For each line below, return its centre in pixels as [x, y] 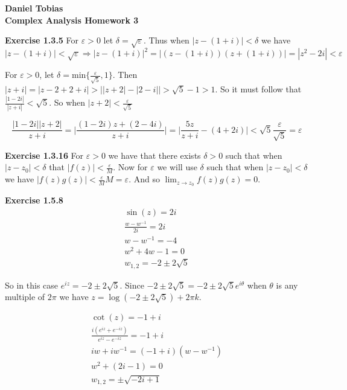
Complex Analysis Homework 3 [72, 20]
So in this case [32, 285]
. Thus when [166, 40]
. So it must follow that [258, 89]
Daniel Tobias [34, 8]
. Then [125, 75]
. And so [144, 179]
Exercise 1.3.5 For [42, 40]
